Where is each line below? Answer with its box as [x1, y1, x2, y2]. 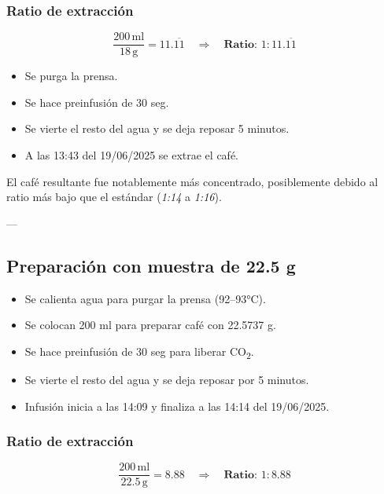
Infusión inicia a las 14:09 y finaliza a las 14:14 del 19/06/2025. [24, 397, 330, 414]
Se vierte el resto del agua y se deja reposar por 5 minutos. [24, 371, 309, 387]
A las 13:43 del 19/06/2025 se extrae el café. [24, 147, 238, 163]
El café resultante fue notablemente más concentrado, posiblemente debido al [6, 173, 378, 189]
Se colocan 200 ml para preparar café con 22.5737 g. [24, 317, 276, 333]
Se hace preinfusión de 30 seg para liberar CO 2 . [24, 342, 254, 361]
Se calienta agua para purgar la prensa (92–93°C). [24, 290, 266, 306]
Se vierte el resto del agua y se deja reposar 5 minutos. [24, 120, 290, 137]
